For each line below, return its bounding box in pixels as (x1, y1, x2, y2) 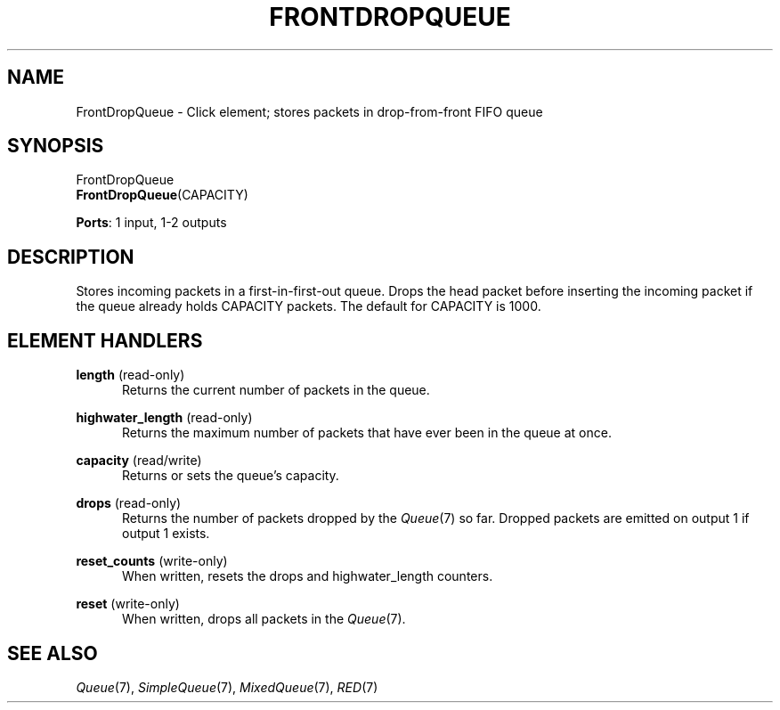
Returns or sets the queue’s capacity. (122, 468, 339, 484)
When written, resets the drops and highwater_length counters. (122, 568, 493, 584)
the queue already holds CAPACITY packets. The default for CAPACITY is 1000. (76, 298, 541, 314)
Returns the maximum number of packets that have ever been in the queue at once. (122, 425, 612, 441)
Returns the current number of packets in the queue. (122, 382, 430, 398)
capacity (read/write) (76, 453, 202, 469)
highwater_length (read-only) (76, 410, 253, 426)
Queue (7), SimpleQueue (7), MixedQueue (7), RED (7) (76, 679, 378, 695)
